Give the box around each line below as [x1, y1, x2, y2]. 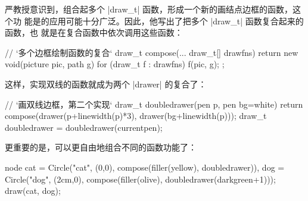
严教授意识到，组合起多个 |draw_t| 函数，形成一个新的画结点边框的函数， [5, 3, 293, 15]
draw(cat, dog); [5, 184, 61, 197]
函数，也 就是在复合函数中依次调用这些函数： [5, 26, 183, 39]
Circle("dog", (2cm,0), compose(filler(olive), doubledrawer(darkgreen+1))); [5, 172, 276, 185]
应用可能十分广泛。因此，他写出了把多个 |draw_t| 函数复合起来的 [49, 14, 304, 27]
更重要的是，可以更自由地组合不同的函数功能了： [5, 141, 197, 153]
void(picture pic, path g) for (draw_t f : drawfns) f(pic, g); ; [5, 58, 225, 70]
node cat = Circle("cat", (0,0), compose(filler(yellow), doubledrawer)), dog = [5, 161, 285, 173]
